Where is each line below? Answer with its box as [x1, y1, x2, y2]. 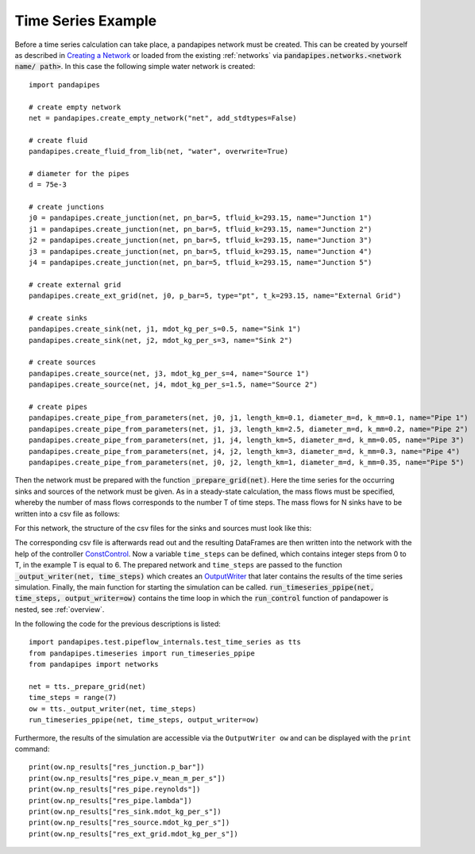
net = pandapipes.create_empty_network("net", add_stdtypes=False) [29, 113, 297, 122]
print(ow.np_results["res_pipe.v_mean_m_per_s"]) [29, 774, 226, 783]
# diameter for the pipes [29, 169, 130, 178]
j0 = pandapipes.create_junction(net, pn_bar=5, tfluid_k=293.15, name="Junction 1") [29, 213, 373, 222]
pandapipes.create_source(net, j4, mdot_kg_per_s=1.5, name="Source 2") [29, 380, 318, 389]
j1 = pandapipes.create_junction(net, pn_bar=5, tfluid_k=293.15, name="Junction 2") [29, 225, 373, 233]
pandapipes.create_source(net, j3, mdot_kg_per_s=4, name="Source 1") [29, 369, 310, 378]
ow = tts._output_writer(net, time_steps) [29, 704, 197, 714]
